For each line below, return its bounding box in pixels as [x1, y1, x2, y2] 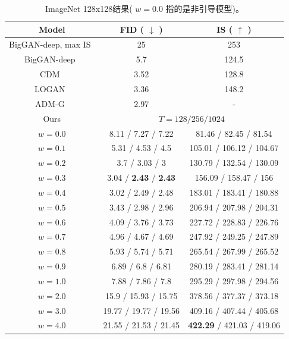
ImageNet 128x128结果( [45, 2, 133, 14]
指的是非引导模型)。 [165, 2, 244, 14]
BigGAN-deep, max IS [9, 38, 91, 51]
